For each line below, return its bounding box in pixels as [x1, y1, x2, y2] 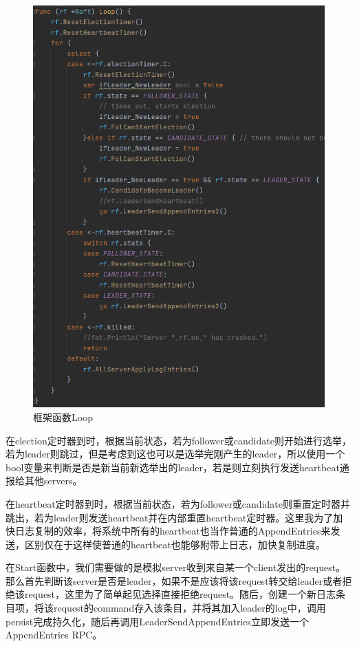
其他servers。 [24, 473, 83, 488]
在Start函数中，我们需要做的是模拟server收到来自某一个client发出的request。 [6, 560, 346, 574]
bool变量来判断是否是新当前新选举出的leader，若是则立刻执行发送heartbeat [6, 460, 340, 474]
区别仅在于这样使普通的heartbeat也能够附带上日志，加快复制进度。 [24, 537, 325, 551]
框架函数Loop [33, 409, 93, 424]
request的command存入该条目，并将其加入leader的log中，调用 [53, 601, 326, 615]
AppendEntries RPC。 [6, 627, 102, 642]
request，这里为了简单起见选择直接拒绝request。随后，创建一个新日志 [24, 587, 336, 601]
